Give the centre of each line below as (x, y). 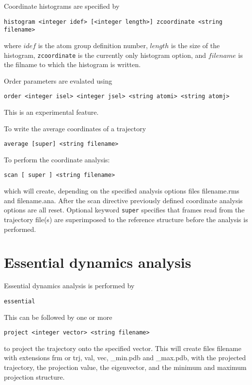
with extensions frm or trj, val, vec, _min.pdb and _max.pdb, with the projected (125, 358)
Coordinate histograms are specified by (62, 6)
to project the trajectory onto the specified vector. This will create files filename (123, 348)
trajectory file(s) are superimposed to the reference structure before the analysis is (126, 219)
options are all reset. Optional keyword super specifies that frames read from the (124, 210)
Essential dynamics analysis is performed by (69, 286)
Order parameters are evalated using (58, 80)
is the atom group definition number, (93, 45)
